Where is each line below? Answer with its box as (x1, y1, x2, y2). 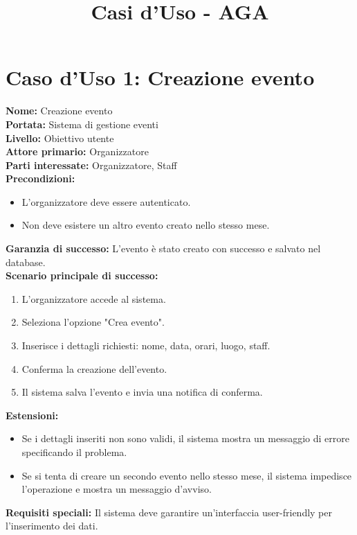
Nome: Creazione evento (6, 103, 113, 118)
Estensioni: (6, 407, 59, 422)
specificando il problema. (21, 445, 127, 459)
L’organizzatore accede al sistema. (21, 291, 166, 306)
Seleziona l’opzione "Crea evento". (21, 315, 165, 329)
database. (6, 254, 46, 269)
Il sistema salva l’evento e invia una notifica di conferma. (21, 385, 263, 399)
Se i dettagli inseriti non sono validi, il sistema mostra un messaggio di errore (21, 431, 350, 446)
